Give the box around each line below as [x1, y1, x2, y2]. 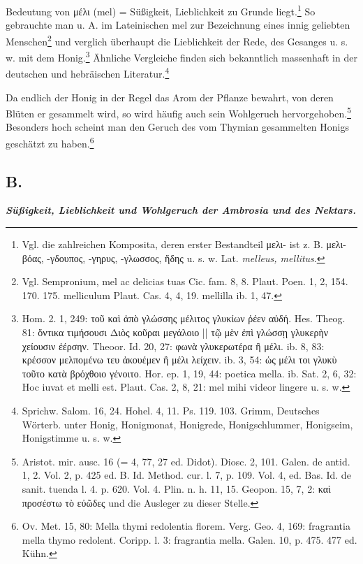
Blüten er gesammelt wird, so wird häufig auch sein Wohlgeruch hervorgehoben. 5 [6, 104, 351, 120]
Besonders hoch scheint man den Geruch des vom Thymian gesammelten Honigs [6, 120, 349, 134]
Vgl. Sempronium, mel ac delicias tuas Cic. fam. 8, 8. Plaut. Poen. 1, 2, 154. [22, 274, 348, 289]
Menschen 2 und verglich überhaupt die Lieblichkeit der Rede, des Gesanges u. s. [6, 31, 348, 48]
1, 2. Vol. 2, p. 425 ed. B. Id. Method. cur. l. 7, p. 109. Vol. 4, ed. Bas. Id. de [22, 468, 351, 482]
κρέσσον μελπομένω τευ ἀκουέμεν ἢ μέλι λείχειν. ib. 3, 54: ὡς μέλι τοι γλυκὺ [22, 352, 337, 367]
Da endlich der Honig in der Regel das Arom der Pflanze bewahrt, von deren [6, 89, 334, 104]
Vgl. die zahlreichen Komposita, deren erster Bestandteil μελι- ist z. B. [22, 237, 323, 252]
